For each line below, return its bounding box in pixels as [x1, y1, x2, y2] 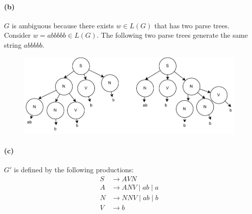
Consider [4, 30, 31, 40]
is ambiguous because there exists [11, 20, 114, 30]
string [4, 39, 22, 50]
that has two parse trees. [154, 20, 230, 30]
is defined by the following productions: [14, 164, 134, 174]
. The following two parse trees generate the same [96, 30, 248, 40]
